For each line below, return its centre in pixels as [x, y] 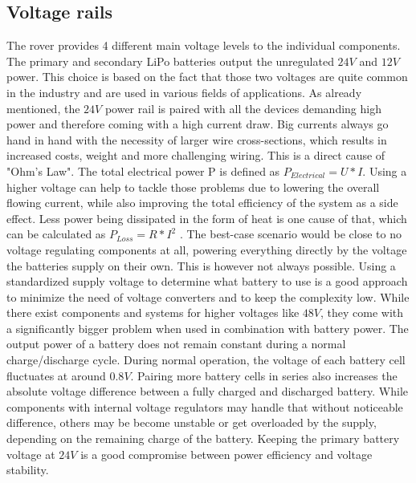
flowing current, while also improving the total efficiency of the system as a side [202, 203]
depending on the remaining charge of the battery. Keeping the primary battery [203, 438]
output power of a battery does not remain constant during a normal [176, 344]
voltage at [31, 454]
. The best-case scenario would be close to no [290, 234]
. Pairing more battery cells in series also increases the [264, 375]
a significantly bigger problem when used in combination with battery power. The [208, 328]
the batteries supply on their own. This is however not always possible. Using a [201, 265]
